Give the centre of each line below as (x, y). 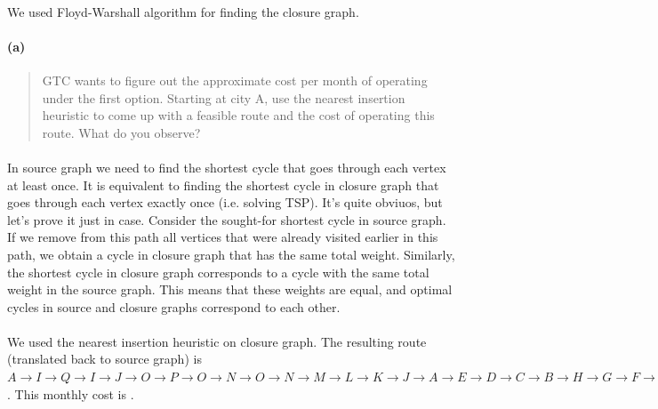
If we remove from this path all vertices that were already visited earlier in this (223, 237)
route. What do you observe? (121, 132)
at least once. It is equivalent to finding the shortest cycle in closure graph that (223, 184)
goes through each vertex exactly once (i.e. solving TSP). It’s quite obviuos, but (225, 202)
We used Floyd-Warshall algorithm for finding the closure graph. (183, 11)
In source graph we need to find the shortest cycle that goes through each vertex (227, 167)
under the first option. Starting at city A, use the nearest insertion (224, 97)
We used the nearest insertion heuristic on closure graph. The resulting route (217, 341)
